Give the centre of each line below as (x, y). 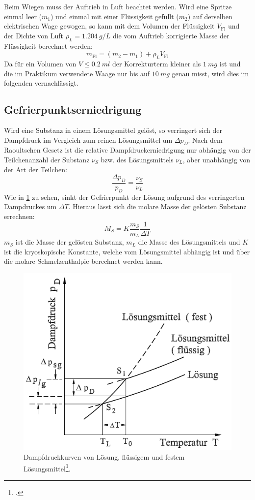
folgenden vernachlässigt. (41, 83)
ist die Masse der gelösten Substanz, (70, 242)
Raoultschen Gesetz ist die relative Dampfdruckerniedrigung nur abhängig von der (127, 150)
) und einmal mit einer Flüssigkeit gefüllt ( (115, 16)
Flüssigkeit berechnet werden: (48, 46)
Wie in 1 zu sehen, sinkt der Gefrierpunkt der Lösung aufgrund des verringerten (124, 197)
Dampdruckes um (30, 206)
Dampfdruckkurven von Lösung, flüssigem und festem (104, 457)
